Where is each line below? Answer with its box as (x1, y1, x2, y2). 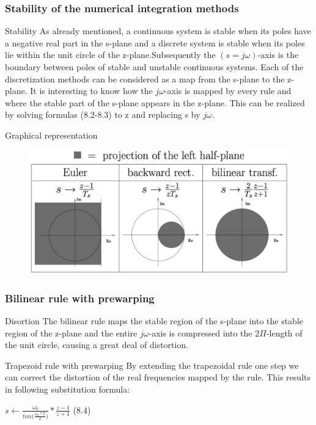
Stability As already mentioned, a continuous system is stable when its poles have (5, 24, 311, 37)
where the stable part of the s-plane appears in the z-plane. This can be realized (5, 96, 305, 109)
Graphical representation (5, 128, 98, 141)
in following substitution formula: (5, 383, 130, 396)
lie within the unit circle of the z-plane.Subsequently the (5, 48, 216, 61)
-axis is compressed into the (149, 326, 252, 339)
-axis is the (257, 48, 299, 61)
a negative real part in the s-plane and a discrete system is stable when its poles (5, 36, 305, 49)
